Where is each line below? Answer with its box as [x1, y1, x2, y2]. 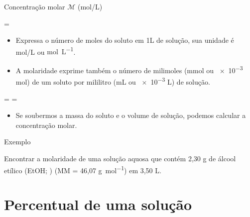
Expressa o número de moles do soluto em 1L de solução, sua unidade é [15, 35, 234, 45]
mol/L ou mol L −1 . [15, 45, 76, 57]
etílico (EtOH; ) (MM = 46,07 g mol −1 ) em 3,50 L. [4, 163, 161, 175]
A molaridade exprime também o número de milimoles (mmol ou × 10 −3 [15, 64, 243, 75]
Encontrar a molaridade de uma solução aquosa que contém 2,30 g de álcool [4, 153, 236, 163]
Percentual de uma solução [4, 194, 192, 214]
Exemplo [4, 136, 31, 147]
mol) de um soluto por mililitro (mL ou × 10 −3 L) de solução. [15, 75, 210, 87]
